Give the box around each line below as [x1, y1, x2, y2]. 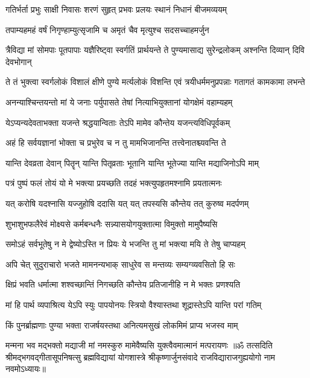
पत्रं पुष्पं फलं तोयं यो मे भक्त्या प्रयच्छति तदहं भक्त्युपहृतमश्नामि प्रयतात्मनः [5, 177, 222, 189]
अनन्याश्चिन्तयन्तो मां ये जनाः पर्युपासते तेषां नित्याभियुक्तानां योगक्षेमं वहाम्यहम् [5, 95, 233, 108]
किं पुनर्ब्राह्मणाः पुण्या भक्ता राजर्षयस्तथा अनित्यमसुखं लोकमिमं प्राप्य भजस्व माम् [5, 318, 238, 331]
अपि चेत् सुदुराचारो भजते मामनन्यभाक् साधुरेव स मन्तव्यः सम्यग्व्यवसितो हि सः [5, 257, 235, 270]
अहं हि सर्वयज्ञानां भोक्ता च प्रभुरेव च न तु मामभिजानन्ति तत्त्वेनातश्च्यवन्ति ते [5, 136, 226, 149]
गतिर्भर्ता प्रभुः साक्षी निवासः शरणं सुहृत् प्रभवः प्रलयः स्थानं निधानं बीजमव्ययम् [5, 3, 227, 15]
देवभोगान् [5, 55, 32, 68]
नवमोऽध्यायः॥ [5, 362, 46, 375]
